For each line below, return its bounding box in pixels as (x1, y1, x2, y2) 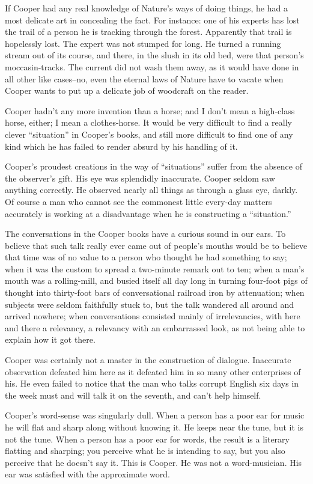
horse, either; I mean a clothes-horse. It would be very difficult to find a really (5, 116, 292, 129)
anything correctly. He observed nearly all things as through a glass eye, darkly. (5, 183, 298, 196)
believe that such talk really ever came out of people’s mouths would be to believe (5, 239, 308, 251)
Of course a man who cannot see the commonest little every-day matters (5, 195, 272, 207)
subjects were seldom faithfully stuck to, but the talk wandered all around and (5, 298, 294, 310)
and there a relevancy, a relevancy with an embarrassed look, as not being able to (5, 321, 305, 334)
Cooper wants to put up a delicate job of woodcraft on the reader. (5, 84, 249, 97)
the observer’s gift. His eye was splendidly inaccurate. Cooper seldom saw (5, 171, 275, 184)
